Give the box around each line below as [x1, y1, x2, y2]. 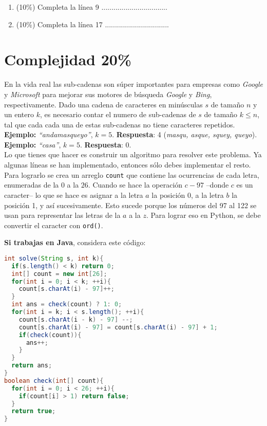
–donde [206, 179, 229, 190]
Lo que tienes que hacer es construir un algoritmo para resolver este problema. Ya [4, 149, 262, 160]
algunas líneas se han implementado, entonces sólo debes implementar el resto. [4, 159, 251, 170]
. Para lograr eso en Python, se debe [146, 210, 261, 220]
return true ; [11, 408, 56, 415]
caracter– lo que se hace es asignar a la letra [4, 189, 143, 200]
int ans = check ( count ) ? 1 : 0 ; [11, 301, 122, 308]
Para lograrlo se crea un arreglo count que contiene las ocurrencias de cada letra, [4, 169, 259, 180]
